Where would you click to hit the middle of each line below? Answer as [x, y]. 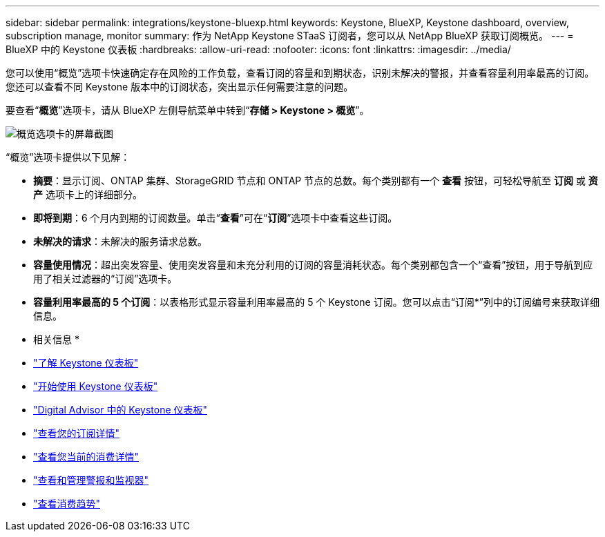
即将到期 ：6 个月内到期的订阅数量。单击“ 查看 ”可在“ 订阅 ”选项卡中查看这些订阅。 [215, 218]
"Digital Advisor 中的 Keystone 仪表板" [121, 410]
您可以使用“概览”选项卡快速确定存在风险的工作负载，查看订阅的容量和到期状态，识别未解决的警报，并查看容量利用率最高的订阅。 [300, 73]
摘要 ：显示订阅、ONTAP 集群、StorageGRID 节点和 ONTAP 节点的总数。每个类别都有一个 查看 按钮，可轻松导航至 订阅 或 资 [316, 180]
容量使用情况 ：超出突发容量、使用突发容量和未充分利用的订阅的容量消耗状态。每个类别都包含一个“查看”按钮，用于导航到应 [313, 265]
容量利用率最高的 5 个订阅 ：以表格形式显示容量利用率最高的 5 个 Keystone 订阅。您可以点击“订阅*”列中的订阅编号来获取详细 [317, 302]
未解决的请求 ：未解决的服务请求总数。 [120, 241]
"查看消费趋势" [67, 504]
